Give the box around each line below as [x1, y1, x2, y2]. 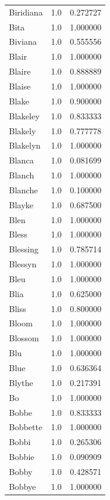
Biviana [9, 35, 37, 48]
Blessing [9, 243, 39, 255]
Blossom [9, 332, 39, 344]
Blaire [9, 65, 31, 78]
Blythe [9, 376, 33, 388]
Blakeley [9, 109, 40, 122]
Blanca [9, 154, 34, 166]
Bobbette [9, 421, 43, 433]
